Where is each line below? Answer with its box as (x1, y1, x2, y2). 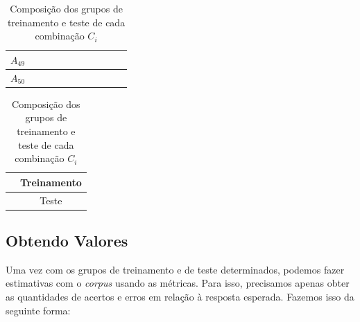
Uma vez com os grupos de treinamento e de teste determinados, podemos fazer (6, 262, 345, 276)
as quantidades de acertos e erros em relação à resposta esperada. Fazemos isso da (6, 289, 354, 304)
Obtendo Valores (6, 230, 128, 251)
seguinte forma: (6, 303, 71, 317)
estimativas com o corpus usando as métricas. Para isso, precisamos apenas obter (6, 276, 350, 290)
